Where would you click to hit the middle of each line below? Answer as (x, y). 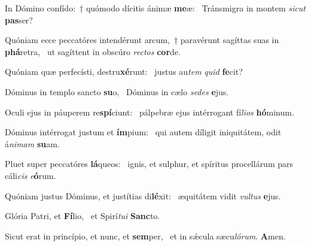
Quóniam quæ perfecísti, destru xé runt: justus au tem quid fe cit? (124, 72)
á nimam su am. (32, 143)
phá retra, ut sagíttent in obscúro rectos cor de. (93, 51)
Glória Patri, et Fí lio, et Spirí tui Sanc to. (83, 216)
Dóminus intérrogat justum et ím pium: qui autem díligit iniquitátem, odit (143, 132)
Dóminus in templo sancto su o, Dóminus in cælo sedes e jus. (117, 91)
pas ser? (19, 19)
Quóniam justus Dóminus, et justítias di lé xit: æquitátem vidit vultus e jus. (143, 195)
